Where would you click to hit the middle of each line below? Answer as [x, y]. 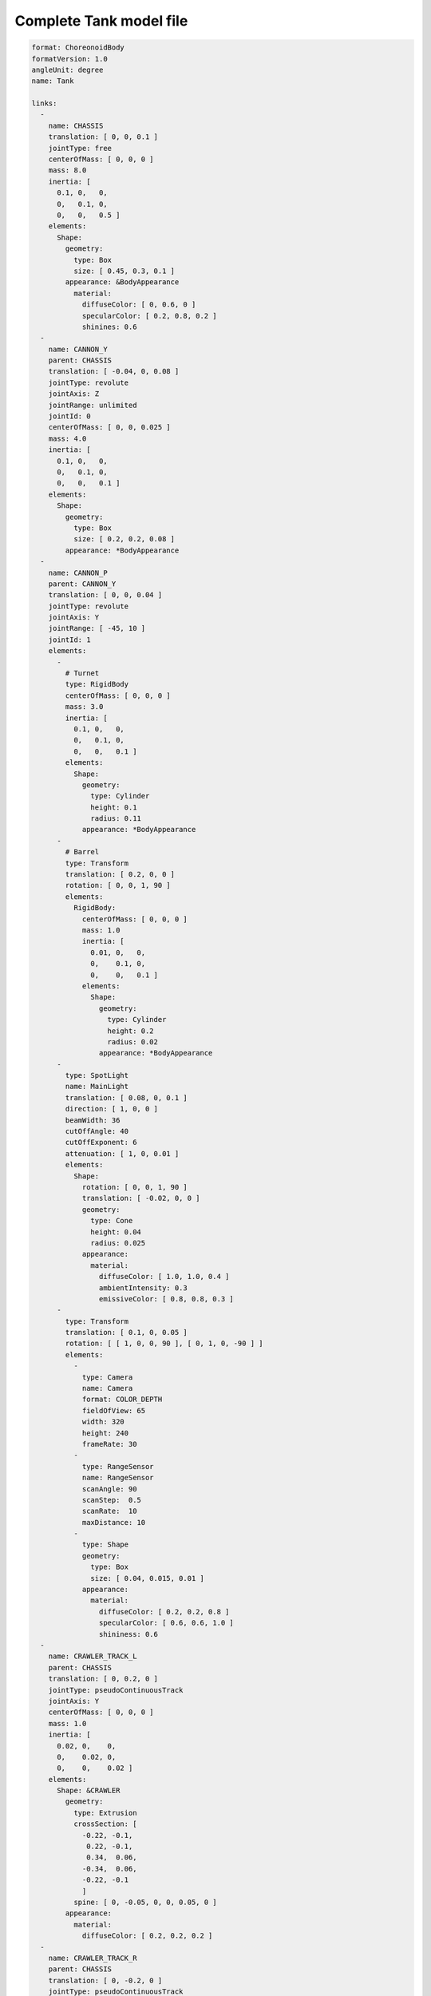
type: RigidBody [97, 684]
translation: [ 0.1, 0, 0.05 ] [126, 1333]
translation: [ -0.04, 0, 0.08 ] [114, 372]
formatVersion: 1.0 [69, 59]
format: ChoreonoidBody [78, 48]
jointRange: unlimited [93, 405]
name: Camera [107, 1388]
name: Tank [53, 81]
